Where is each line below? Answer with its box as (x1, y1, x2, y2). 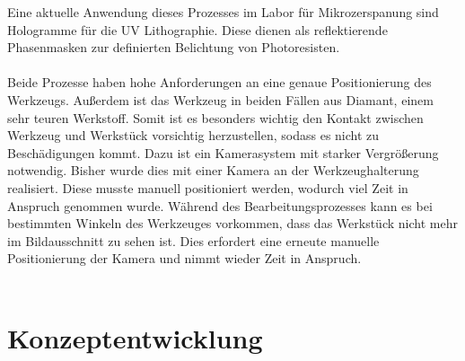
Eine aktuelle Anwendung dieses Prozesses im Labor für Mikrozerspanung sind (7, 3, 439, 21)
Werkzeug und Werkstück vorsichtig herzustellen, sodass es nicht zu (7, 126, 380, 145)
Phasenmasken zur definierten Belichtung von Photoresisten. (7, 38, 340, 57)
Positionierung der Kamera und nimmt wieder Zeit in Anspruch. (7, 249, 362, 268)
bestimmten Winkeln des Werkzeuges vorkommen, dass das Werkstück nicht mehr (7, 214, 458, 233)
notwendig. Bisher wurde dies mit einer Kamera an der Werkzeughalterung (7, 161, 419, 180)
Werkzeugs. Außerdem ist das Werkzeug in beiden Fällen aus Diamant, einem (7, 90, 434, 109)
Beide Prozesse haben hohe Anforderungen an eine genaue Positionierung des (7, 73, 432, 92)
